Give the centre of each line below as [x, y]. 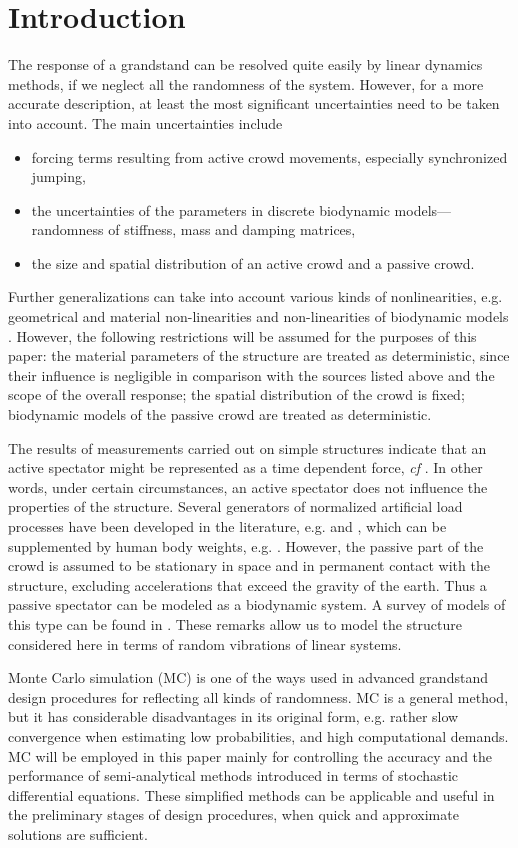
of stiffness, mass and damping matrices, [232, 229]
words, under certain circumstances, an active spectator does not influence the [248, 486]
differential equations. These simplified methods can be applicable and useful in [251, 794]
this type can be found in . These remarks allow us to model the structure [235, 623]
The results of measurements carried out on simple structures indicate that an [247, 447]
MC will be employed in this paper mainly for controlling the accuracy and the [250, 755]
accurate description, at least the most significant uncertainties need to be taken [254, 103]
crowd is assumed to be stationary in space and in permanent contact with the [249, 565]
